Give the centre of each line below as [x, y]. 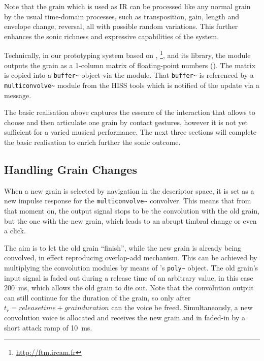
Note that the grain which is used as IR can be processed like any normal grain [127, 6]
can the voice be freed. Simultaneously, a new [182, 307]
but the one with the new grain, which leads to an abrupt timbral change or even [130, 220]
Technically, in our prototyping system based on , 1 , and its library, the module [127, 54]
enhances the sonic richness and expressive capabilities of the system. [112, 36]
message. [18, 95]
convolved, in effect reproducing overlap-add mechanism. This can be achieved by [131, 258]
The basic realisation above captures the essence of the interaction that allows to [130, 112]
